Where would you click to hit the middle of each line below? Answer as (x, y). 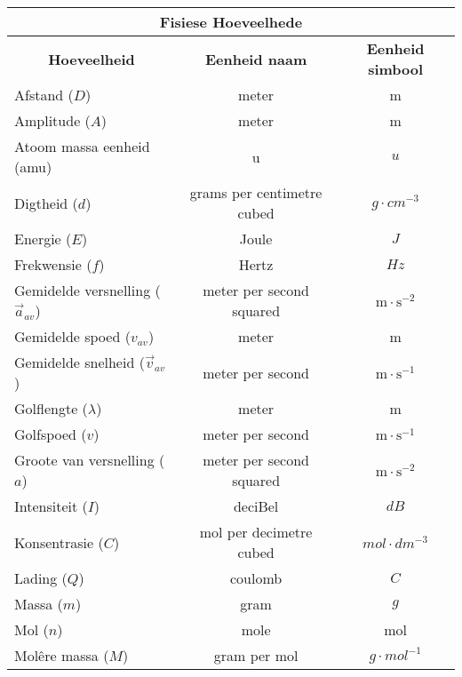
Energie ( (43, 239)
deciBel (256, 506)
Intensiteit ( (51, 506)
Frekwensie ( (53, 264)
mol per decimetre (256, 532)
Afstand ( (44, 95)
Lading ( (41, 578)
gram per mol (256, 655)
